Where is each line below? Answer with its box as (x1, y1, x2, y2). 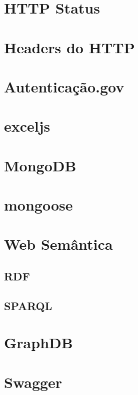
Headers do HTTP (4, 37, 135, 57)
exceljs (4, 116, 50, 136)
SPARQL (4, 298, 52, 313)
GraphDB (4, 332, 73, 353)
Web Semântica (4, 234, 113, 254)
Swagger (4, 371, 62, 392)
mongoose (4, 194, 73, 215)
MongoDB (4, 155, 76, 175)
